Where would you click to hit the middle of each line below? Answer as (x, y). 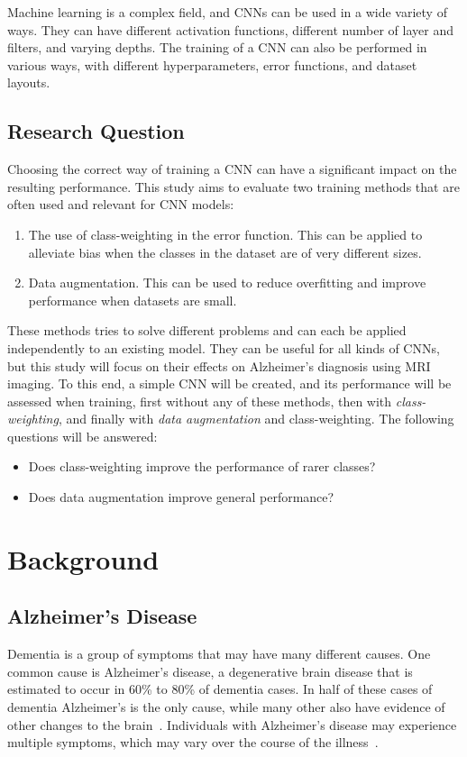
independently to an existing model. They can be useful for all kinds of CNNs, (224, 347)
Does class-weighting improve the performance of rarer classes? (202, 466)
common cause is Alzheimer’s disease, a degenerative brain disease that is (210, 671)
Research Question (96, 131)
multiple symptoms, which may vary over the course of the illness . (193, 742)
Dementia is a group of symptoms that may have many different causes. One (219, 654)
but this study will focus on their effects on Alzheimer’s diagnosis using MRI (219, 365)
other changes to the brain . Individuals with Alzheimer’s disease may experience (232, 724)
